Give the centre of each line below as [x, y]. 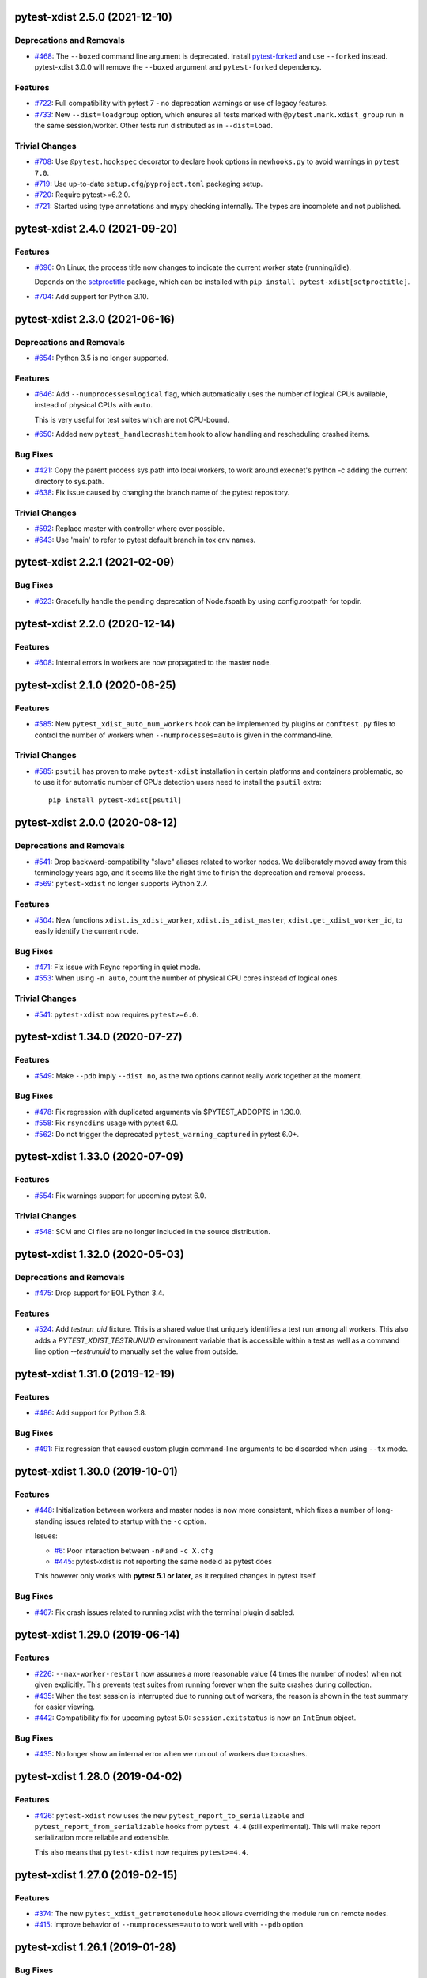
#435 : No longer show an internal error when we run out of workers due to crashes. [171, 1754]
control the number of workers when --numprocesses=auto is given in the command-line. [184, 735]
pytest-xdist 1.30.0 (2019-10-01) [96, 1472]
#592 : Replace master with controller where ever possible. [130, 529]
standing [49, 1521]
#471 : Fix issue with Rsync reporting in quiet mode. [117, 967]
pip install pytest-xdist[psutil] [115, 800]
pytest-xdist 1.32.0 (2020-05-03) [100, 1254]
